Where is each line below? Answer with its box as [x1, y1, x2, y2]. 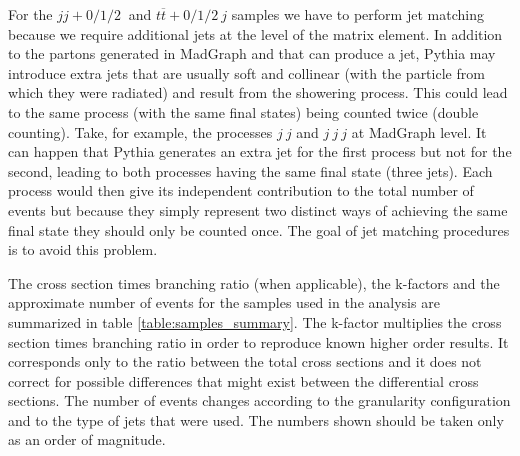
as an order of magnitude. [8, 429, 166, 450]
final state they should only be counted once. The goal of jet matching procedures [8, 219, 510, 240]
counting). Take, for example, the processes [8, 121, 273, 142]
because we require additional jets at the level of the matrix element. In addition [8, 23, 503, 44]
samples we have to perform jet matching [231, 4, 484, 24]
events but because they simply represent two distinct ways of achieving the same [8, 199, 508, 220]
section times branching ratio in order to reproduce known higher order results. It [8, 331, 509, 352]
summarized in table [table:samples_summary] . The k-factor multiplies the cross [8, 311, 502, 332]
